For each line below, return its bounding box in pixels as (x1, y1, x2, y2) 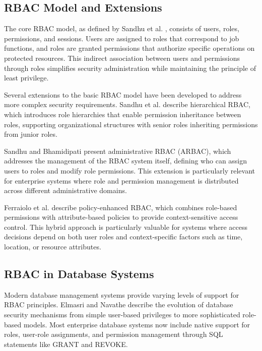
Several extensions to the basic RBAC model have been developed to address (4, 89, 242, 100)
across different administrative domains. (4, 185, 127, 196)
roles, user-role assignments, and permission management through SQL (4, 329, 223, 339)
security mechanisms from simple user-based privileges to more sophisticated (4, 309, 240, 320)
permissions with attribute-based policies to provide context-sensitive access (4, 212, 238, 222)
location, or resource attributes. (4, 241, 101, 252)
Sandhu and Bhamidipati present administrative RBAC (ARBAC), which (4, 145, 231, 156)
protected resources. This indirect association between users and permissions (4, 52, 240, 63)
